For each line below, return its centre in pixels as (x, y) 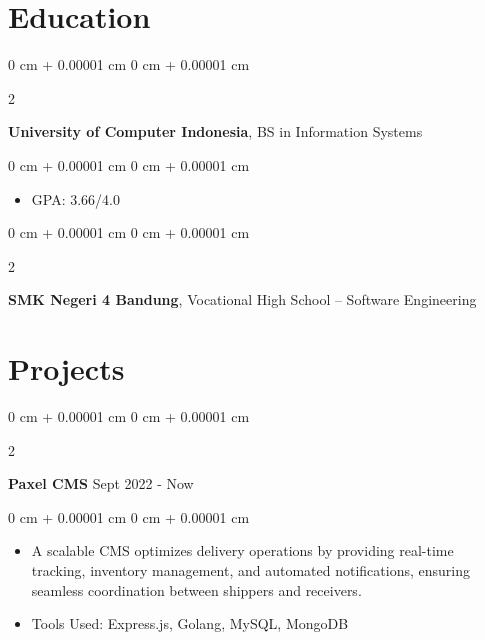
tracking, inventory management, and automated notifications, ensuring (250, 569)
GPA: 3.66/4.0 (75, 198)
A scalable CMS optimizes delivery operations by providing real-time (242, 550)
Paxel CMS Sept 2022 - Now (101, 483)
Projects (66, 368)
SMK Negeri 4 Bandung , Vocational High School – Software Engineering (242, 299)
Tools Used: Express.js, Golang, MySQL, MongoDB (190, 623)
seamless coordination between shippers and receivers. (196, 589)
